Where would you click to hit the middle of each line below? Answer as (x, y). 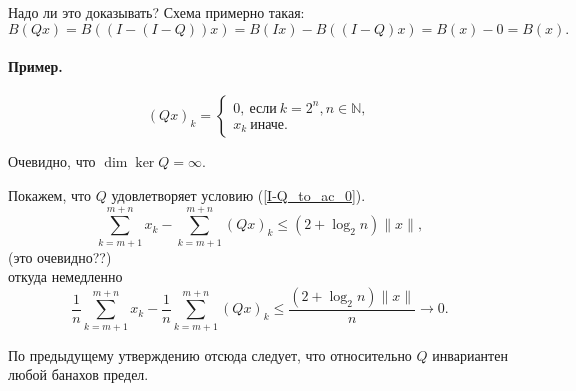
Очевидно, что (52, 161)
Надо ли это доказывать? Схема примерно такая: (156, 12)
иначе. (269, 124)
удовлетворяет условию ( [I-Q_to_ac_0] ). (238, 194)
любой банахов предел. (78, 374)
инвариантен (470, 354)
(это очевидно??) (60, 256)
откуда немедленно (65, 276)
